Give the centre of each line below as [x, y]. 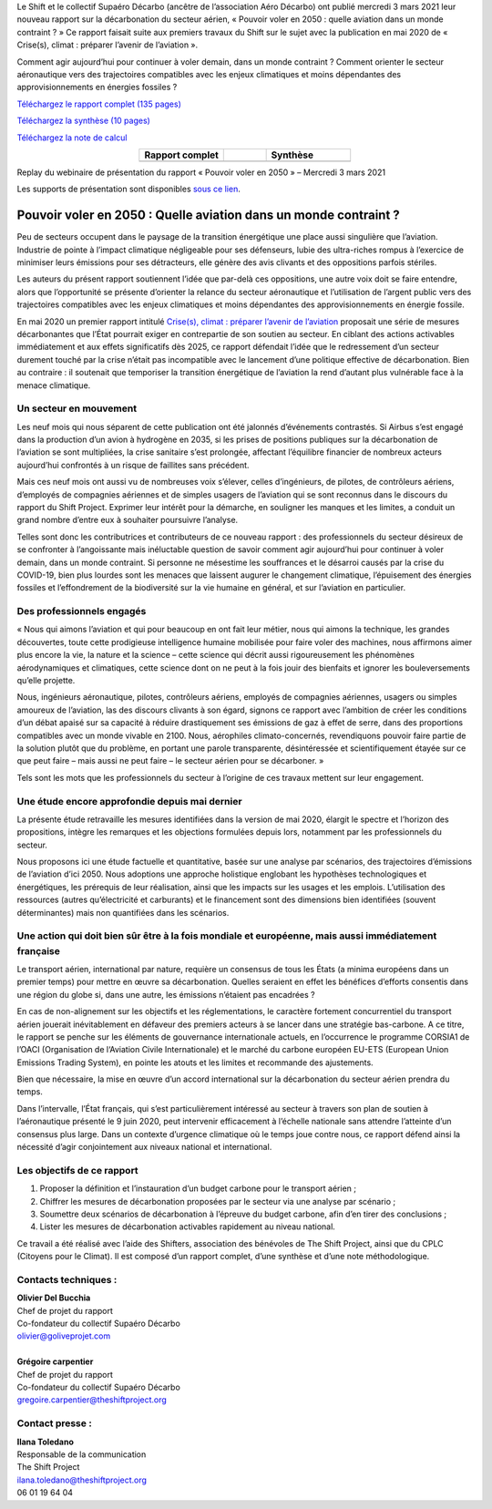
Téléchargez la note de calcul [72, 138]
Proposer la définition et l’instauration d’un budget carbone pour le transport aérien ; [198, 1188]
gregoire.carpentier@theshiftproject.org [92, 1400]
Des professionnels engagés [82, 611]
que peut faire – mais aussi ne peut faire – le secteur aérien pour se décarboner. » [170, 761]
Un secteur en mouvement [77, 408]
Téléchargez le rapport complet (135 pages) [99, 104]
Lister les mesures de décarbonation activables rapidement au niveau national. [188, 1227]
